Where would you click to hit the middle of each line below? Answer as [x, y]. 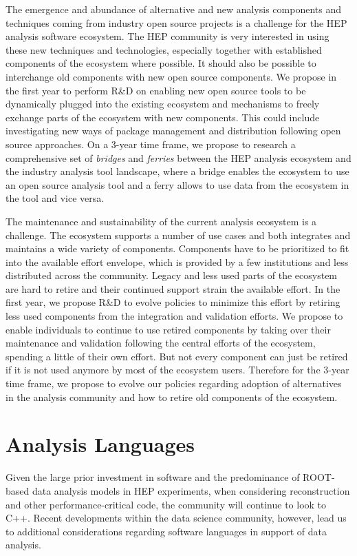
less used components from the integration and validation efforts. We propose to [174, 316]
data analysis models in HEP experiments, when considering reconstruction [191, 490]
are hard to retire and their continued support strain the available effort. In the [173, 288]
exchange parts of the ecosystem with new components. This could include [163, 117]
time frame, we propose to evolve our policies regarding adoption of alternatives [174, 383]
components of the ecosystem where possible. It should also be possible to [161, 63]
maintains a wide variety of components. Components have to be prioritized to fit [177, 248]
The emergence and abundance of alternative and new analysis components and [173, 9]
